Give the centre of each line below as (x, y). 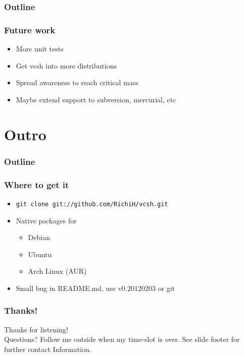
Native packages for (46, 220)
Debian (39, 237)
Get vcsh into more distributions (66, 65)
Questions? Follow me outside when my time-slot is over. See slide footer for (122, 339)
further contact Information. (48, 349)
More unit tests (40, 49)
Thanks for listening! (36, 329)
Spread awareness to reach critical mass (77, 82)
